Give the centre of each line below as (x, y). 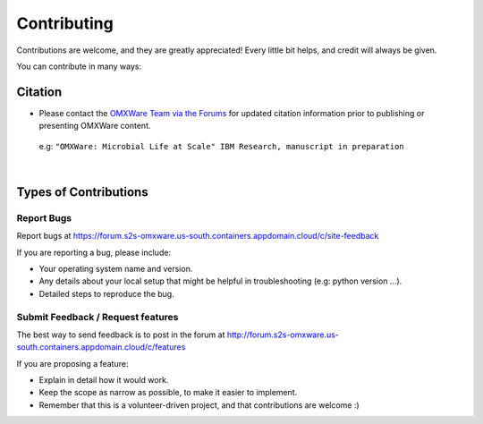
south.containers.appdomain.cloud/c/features (101, 347)
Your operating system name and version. (116, 268)
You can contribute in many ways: (79, 66)
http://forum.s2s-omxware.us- (283, 335)
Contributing (65, 23)
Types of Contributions (82, 192)
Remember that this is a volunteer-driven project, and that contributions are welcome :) (199, 405)
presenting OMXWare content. (95, 126)
